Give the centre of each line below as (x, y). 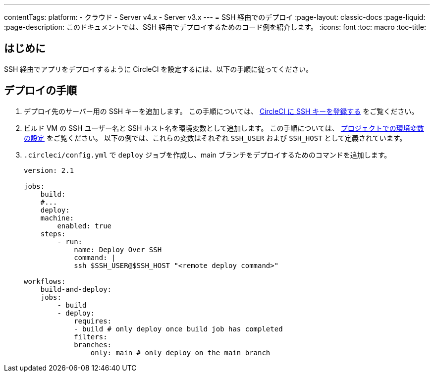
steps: (53, 234)
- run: (70, 242)
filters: (91, 337)
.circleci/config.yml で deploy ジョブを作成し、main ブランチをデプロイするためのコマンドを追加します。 (208, 155)
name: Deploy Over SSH (118, 249)
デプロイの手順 (40, 91)
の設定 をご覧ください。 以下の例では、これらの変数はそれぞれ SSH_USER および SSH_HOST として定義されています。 (215, 138)
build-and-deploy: (76, 289)
